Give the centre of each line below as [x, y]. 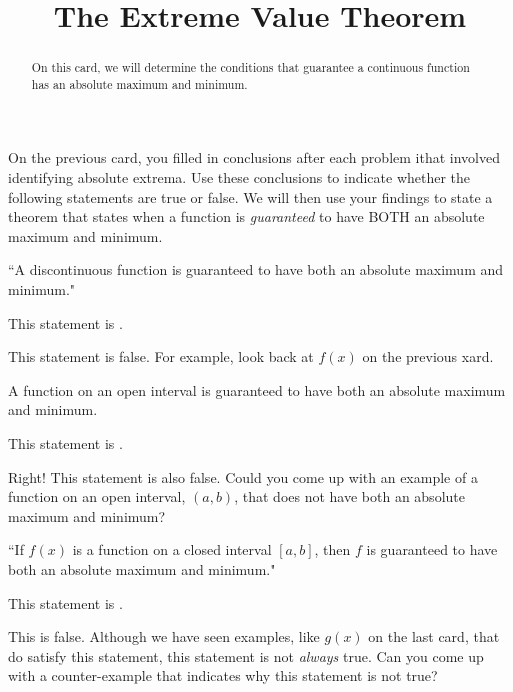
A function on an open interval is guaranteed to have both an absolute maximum [257, 389]
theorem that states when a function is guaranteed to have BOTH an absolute [246, 216]
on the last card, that [434, 636]
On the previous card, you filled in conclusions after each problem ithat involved [254, 157]
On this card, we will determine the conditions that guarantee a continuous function [250, 67]
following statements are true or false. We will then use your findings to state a [250, 196]
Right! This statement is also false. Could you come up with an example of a [243, 476]
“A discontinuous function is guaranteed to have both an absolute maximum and [256, 269]
